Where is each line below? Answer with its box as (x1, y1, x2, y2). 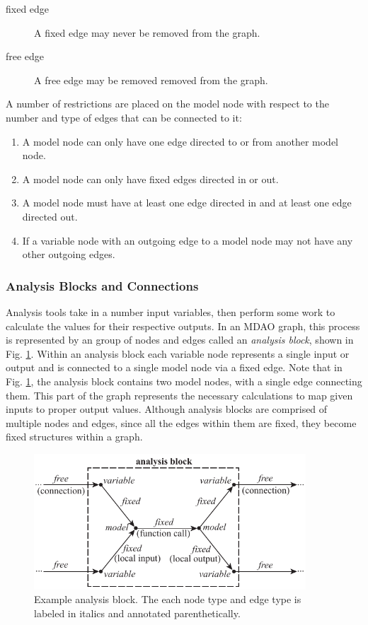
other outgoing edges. (22, 247, 115, 262)
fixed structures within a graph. (6, 429, 143, 444)
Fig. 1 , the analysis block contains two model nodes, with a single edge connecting (6, 373, 362, 388)
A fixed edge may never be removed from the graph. (34, 25, 260, 40)
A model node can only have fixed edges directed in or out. (22, 171, 279, 186)
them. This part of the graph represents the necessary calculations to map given (6, 387, 353, 402)
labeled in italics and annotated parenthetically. (34, 606, 241, 621)
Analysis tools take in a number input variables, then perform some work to (6, 304, 335, 319)
